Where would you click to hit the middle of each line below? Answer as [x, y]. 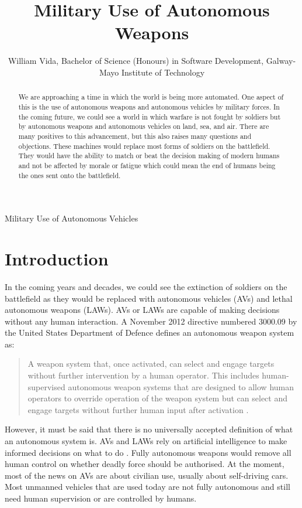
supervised [46, 386]
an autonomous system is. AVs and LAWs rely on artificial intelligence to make [146, 441]
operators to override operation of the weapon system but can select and [158, 398]
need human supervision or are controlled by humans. [101, 498]
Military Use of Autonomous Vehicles [72, 218]
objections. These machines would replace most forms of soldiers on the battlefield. [144, 146]
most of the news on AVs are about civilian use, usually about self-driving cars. [147, 475]
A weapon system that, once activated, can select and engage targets [151, 364]
